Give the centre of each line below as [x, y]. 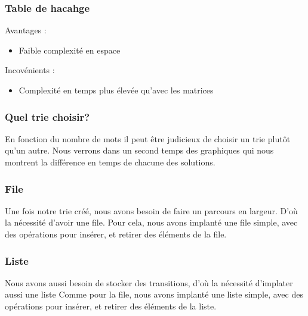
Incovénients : [30, 70]
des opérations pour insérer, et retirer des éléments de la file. [116, 234]
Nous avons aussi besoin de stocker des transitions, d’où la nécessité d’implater [149, 282]
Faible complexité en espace [70, 50]
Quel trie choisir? [47, 116]
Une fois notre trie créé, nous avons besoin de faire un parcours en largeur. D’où [151, 210]
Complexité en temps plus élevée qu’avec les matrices [116, 90]
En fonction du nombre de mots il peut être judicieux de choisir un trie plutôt [148, 138]
